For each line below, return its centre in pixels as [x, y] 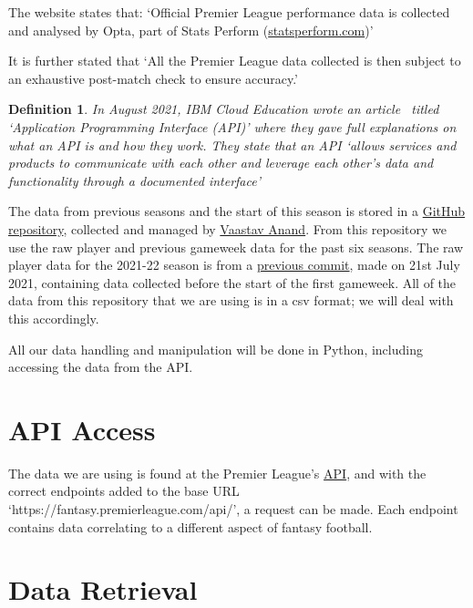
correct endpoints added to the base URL [124, 491]
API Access [82, 429]
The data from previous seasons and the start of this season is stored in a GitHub [237, 211]
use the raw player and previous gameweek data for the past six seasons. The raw [236, 247]
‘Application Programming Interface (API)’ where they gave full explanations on [232, 126]
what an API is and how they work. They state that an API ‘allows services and [232, 144]
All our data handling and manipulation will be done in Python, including [216, 349]
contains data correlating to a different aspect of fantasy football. [190, 526]
